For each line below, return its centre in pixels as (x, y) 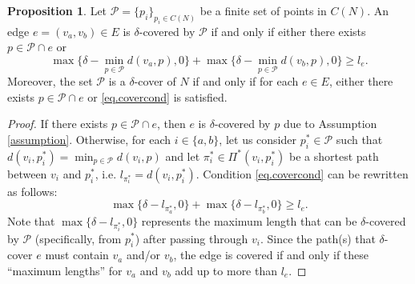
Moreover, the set (50, 81)
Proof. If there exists (58, 124)
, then (171, 124)
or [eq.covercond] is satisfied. (157, 96)
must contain (77, 255)
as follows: (32, 191)
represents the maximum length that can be (249, 220)
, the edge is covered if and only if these (271, 255)
